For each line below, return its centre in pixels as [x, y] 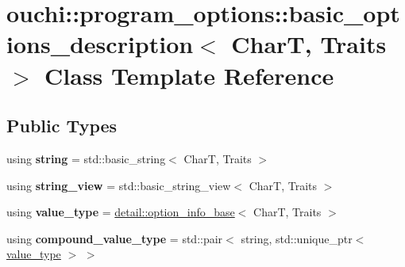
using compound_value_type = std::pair [115, 238]
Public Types [62, 126]
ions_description [100, 44]
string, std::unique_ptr [297, 238]
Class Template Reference [189, 75]
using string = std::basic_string [86, 158]
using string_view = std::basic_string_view [119, 185]
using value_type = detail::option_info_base [121, 212]
